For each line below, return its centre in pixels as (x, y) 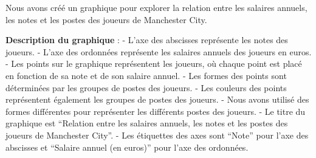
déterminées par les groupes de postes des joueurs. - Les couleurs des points (146, 87)
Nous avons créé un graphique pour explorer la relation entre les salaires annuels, (156, 7)
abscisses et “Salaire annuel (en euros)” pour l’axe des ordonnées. (127, 147)
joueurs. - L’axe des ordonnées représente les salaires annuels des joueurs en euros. (159, 51)
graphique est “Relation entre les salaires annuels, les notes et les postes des (147, 123)
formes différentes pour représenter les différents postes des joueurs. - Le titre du (156, 111)
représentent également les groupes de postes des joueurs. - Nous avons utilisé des (157, 99)
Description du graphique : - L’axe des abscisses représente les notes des (147, 40)
